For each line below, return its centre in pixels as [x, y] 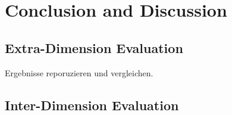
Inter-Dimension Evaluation [92, 105]
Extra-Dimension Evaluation [94, 47]
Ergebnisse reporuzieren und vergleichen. [79, 72]
